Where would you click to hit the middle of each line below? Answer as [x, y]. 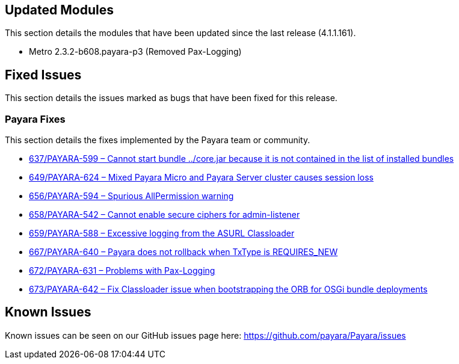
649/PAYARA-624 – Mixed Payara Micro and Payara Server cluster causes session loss [201, 177]
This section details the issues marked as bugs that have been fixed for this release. [171, 98]
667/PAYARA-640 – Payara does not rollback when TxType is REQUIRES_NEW [183, 252]
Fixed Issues [43, 75]
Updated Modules [59, 10]
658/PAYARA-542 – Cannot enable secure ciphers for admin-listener [165, 215]
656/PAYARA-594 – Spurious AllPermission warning [131, 196]
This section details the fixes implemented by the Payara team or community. [158, 140]
